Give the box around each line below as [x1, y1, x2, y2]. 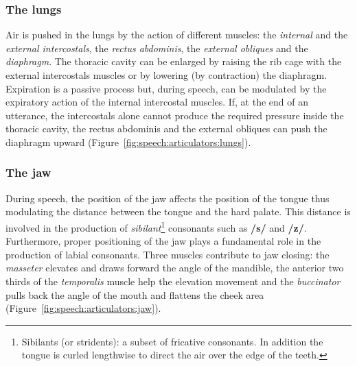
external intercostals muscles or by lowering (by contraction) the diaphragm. [5, 68, 327, 82]
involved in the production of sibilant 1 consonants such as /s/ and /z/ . [5, 218, 307, 234]
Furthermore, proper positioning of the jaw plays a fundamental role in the [5, 234, 321, 248]
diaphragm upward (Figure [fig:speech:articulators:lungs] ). [5, 134, 251, 149]
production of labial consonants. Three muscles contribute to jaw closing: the [5, 247, 330, 261]
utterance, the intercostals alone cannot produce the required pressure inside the [5, 108, 344, 122]
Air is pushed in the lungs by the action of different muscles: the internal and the [5, 27, 348, 42]
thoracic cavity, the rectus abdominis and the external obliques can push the [5, 121, 327, 136]
